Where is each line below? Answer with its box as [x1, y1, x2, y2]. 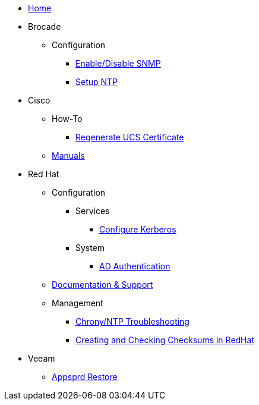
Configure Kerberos [99, 224, 176, 234]
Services [75, 206, 110, 216]
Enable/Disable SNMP [75, 58, 161, 68]
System [75, 243, 105, 253]
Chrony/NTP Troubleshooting [75, 316, 189, 326]
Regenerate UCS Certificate [75, 132, 184, 142]
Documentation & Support [52, 280, 153, 290]
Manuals [52, 150, 85, 161]
